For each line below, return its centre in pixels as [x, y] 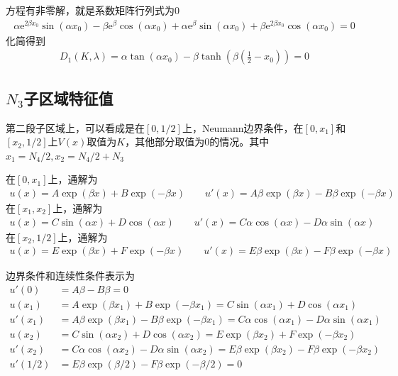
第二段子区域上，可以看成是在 [75, 127]
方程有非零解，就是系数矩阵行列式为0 [93, 10]
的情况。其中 [239, 142]
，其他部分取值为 [165, 142]
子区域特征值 [68, 98]
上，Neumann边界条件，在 [243, 127]
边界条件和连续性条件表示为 [70, 276]
